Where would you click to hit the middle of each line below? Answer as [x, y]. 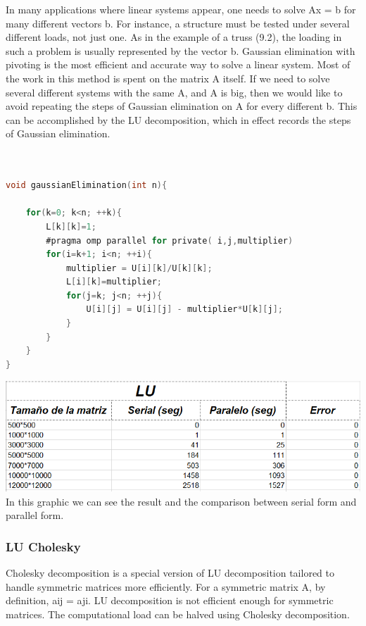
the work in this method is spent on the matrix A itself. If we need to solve [168, 78]
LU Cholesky [43, 546]
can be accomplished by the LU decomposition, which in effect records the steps [178, 119]
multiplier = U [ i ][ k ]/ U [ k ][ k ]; [139, 268]
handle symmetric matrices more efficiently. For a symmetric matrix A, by [166, 586]
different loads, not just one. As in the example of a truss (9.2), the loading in [174, 37]
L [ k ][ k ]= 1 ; [71, 226]
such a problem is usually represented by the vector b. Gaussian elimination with [181, 50]
